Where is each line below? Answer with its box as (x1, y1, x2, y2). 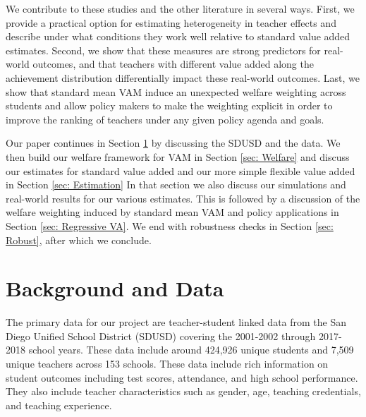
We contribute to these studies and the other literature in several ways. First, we (6, 1, 355, 16)
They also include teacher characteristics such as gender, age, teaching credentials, (6, 384, 361, 399)
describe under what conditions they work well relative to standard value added (6, 29, 350, 44)
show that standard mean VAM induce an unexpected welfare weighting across (6, 84, 346, 99)
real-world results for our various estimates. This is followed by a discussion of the (6, 191, 360, 205)
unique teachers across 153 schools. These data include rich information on (6, 356, 329, 370)
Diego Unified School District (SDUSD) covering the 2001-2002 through (6, 328, 316, 343)
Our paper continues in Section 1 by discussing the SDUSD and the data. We (6, 135, 341, 150)
